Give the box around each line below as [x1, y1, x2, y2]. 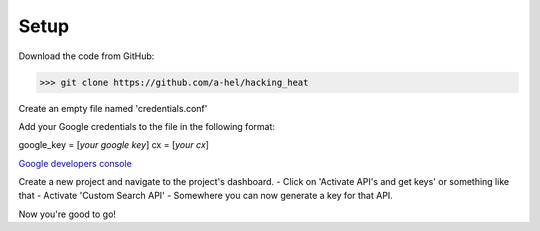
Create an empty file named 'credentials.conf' [18, 102, 208, 114]
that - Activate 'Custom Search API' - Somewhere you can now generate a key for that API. [18, 190, 394, 202]
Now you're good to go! [18, 208, 117, 220]
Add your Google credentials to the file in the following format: [18, 120, 275, 132]
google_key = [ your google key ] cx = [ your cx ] [18, 139, 210, 151]
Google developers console [18, 157, 132, 169]
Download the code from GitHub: [18, 50, 155, 62]
